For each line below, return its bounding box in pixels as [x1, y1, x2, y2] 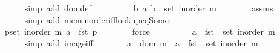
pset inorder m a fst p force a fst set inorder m [4, 25, 275, 38]
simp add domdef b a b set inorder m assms [24, 2, 273, 14]
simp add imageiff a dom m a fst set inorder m [24, 36, 258, 49]
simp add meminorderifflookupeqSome [24, 13, 169, 26]
